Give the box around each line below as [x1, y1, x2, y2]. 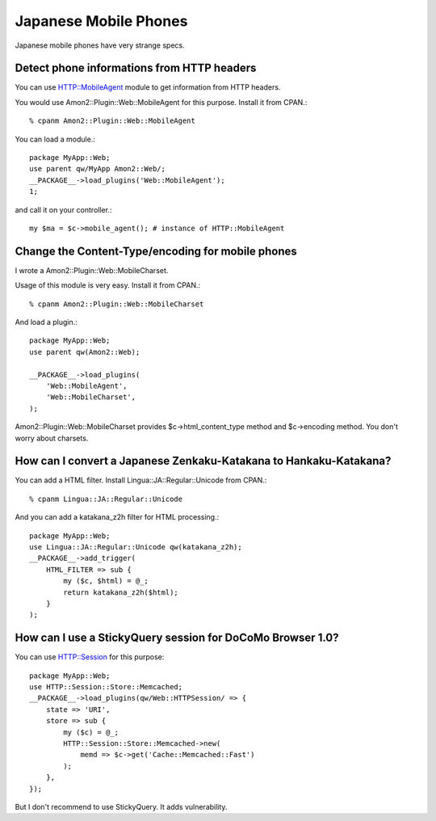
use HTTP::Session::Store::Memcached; [29, 683, 183, 692]
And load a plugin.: [15, 318, 78, 327]
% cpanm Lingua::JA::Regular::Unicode [29, 494, 183, 503]
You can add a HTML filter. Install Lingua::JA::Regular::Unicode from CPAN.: [15, 475, 267, 485]
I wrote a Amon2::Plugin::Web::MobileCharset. [15, 265, 169, 275]
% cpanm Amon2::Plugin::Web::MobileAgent [29, 116, 195, 125]
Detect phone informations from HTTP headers [15, 61, 257, 75]
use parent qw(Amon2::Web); [29, 347, 140, 356]
